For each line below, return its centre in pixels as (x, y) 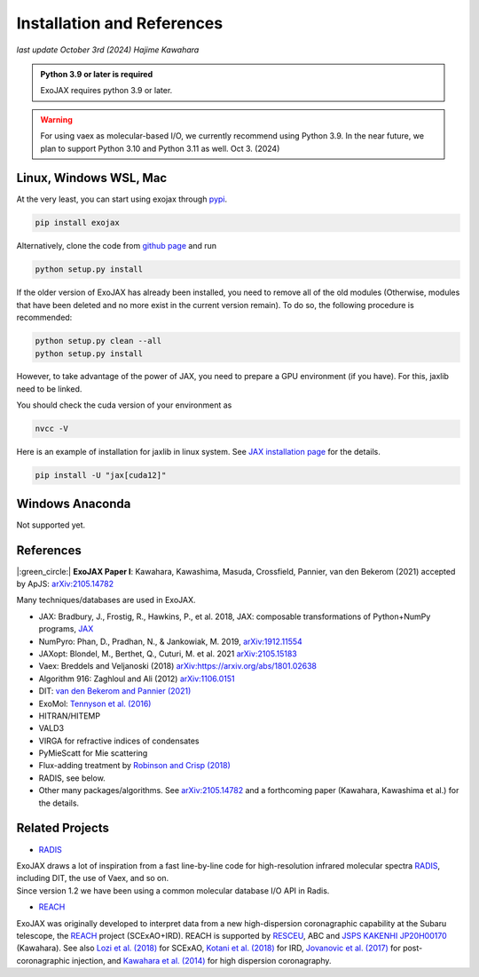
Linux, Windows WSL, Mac (92, 178)
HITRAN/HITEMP (70, 716)
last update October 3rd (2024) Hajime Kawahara (108, 50)
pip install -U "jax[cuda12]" (101, 476)
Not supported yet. (51, 525)
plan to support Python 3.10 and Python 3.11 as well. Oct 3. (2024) (160, 148)
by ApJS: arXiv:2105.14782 (65, 584)
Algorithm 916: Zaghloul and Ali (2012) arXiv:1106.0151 (137, 679)
